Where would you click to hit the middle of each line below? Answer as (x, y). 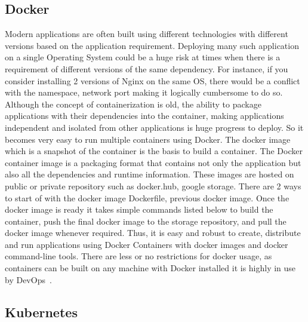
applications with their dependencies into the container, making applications (144, 116)
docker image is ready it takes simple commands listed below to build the (139, 209)
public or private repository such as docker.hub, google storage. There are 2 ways (153, 185)
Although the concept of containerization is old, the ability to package (133, 104)
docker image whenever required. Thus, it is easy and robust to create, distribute (153, 233)
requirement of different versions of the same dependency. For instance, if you (147, 68)
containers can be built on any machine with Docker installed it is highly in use (150, 268)
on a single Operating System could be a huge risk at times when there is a (143, 57)
